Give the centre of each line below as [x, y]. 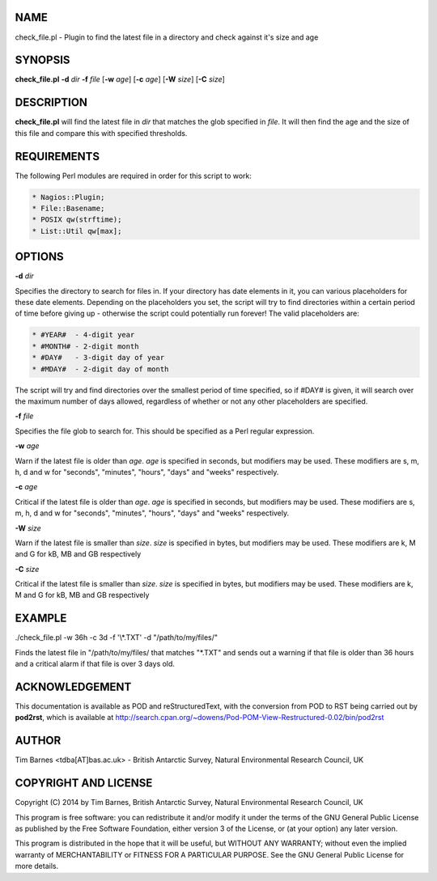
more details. [37, 866]
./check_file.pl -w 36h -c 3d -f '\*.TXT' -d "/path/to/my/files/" [117, 637]
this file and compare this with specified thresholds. [101, 133]
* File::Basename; [68, 208]
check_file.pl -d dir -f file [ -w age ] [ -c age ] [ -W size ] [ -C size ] [120, 79]
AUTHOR [38, 741]
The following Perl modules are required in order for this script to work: [134, 176]
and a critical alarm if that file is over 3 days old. [95, 664]
